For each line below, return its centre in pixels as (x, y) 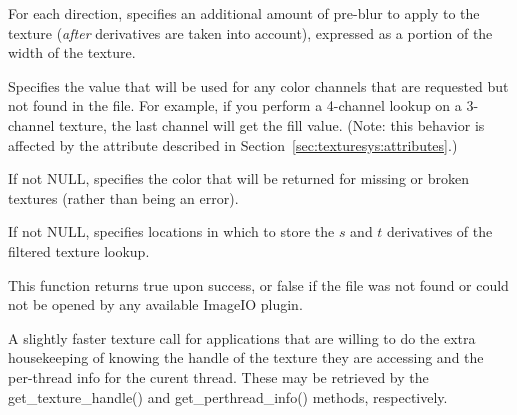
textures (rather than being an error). (123, 197)
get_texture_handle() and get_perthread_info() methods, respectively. (228, 396)
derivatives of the (440, 231)
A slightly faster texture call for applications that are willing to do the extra (242, 337)
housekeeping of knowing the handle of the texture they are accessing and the (246, 357)
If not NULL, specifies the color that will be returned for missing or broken (238, 178)
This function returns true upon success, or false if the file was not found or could (258, 284)
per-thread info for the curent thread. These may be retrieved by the (218, 376)
